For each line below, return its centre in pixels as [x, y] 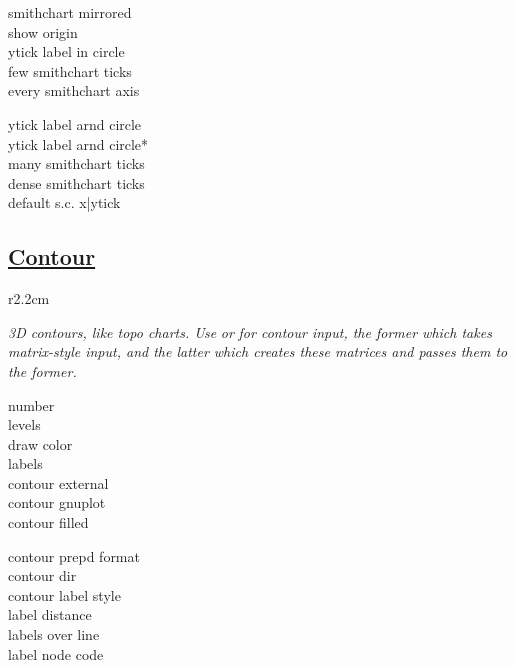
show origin [43, 31]
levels [24, 424]
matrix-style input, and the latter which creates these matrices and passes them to [258, 351]
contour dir [42, 575]
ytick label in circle [66, 51]
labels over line [54, 634]
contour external [58, 482]
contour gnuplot [57, 502]
